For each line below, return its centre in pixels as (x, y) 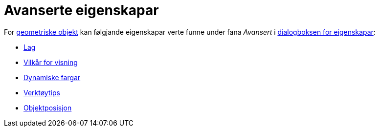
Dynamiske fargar (52, 77)
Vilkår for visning (51, 62)
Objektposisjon (48, 108)
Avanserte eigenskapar (81, 10)
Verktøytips (42, 92)
